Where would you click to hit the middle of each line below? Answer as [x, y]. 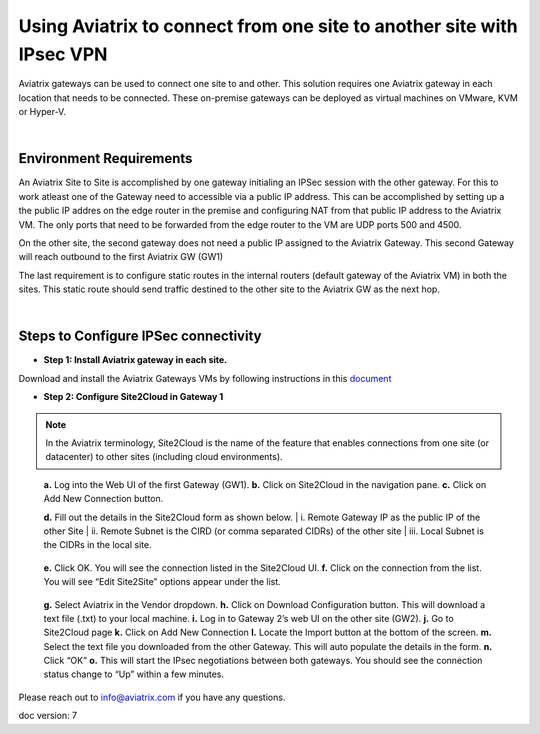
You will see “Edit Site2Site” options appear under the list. [162, 582]
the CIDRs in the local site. [97, 545]
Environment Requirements [105, 158]
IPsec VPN [63, 54]
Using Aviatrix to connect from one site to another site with [268, 26]
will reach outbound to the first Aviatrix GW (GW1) [121, 257]
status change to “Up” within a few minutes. [134, 674]
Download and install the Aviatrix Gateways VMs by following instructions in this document [205, 378]
